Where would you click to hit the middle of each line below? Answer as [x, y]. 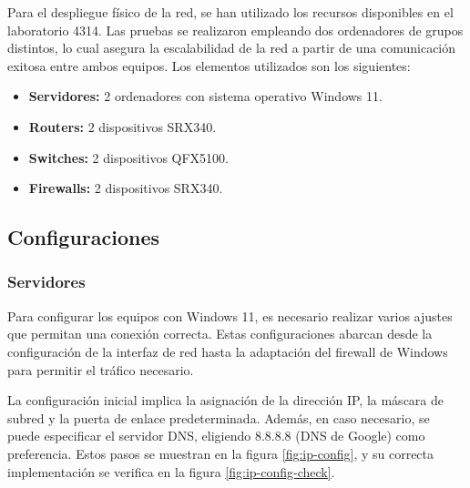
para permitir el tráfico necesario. [101, 369]
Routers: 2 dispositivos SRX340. [123, 126]
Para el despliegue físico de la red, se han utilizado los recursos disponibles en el [230, 12]
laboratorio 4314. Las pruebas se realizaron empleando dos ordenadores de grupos [235, 30]
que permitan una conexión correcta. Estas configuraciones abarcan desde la [220, 334]
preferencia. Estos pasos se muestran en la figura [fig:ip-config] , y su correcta [221, 453]
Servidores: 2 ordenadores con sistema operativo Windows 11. [205, 96]
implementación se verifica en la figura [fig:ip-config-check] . [171, 471]
